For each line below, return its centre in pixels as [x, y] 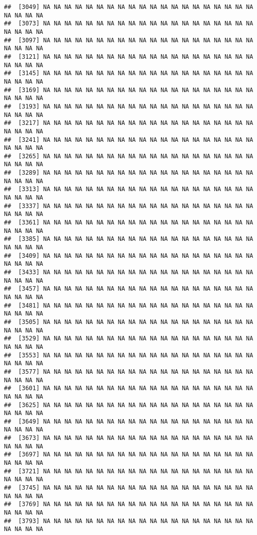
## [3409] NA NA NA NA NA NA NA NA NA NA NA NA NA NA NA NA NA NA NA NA [129, 256]
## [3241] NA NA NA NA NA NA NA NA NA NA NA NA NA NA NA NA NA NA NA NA [129, 140]
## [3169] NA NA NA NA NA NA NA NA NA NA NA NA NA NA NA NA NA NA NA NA [129, 90]
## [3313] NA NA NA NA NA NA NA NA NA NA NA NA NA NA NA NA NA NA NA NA [129, 189]
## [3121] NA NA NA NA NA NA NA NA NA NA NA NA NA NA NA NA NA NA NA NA [129, 56]
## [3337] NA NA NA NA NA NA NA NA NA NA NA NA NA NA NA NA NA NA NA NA [129, 206]
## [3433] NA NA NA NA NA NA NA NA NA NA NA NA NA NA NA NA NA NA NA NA [129, 272]
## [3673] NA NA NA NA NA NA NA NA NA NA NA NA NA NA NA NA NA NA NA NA [129, 438]
